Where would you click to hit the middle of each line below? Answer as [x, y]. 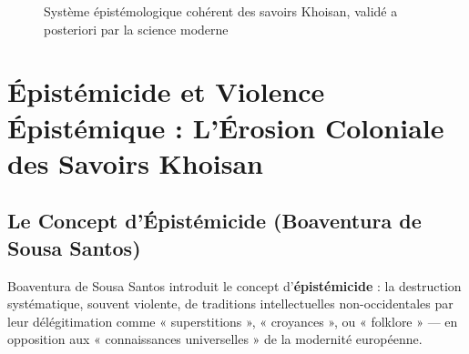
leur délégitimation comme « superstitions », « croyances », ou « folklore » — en [233, 321]
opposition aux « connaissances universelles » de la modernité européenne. [215, 339]
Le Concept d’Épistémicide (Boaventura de [214, 221]
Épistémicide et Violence [166, 91]
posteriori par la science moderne [136, 29]
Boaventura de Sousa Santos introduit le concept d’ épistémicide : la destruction [234, 285]
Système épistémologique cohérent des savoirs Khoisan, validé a [221, 11]
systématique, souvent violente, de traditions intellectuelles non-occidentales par [230, 303]
